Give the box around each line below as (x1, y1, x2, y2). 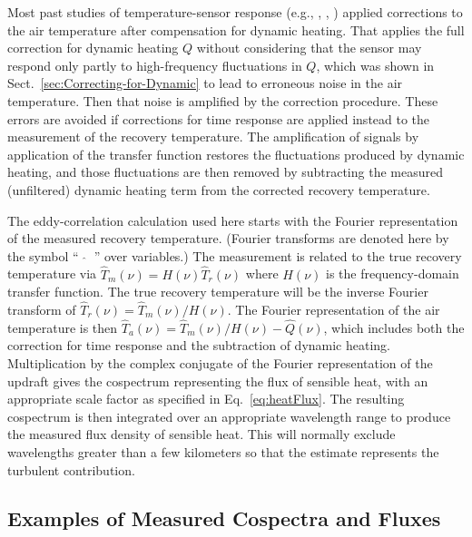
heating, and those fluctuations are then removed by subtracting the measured (7, 162, 443, 181)
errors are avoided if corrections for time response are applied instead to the (7, 109, 430, 128)
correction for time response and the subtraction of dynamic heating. (7, 336, 391, 355)
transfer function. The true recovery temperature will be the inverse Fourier (7, 282, 428, 301)
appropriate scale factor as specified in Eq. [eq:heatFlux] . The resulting (7, 389, 405, 408)
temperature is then (7, 317, 118, 337)
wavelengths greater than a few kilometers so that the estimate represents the (7, 442, 439, 461)
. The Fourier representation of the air (227, 299, 440, 318)
